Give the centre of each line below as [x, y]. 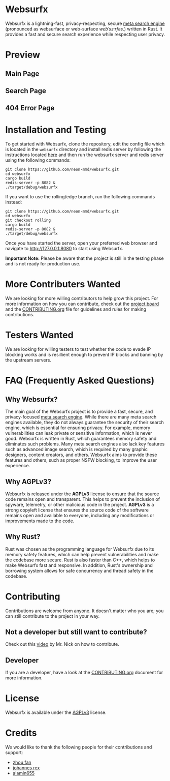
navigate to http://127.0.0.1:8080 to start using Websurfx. [64, 249]
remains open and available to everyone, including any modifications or [80, 515]
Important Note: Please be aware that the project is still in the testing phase [84, 258]
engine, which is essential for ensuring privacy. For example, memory [78, 428]
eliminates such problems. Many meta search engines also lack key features [85, 444]
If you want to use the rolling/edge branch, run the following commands [80, 197]
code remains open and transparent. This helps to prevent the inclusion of [83, 499]
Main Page [22, 73]
